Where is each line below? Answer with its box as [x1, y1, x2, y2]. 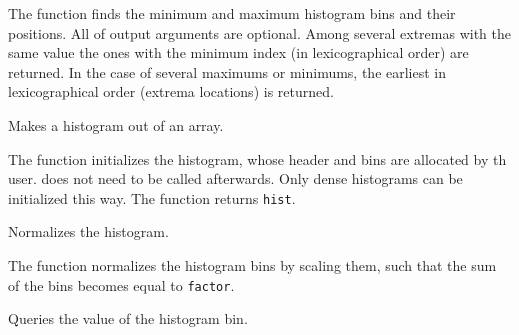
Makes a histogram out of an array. [8, 114, 224, 135]
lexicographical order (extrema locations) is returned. [8, 81, 334, 102]
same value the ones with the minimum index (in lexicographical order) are [8, 42, 469, 63]
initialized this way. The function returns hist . [8, 187, 296, 208]
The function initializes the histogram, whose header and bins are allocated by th [8, 148, 507, 169]
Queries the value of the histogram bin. [8, 308, 248, 329]
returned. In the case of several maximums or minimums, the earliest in [8, 61, 447, 82]
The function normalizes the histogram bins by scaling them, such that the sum [8, 255, 497, 275]
